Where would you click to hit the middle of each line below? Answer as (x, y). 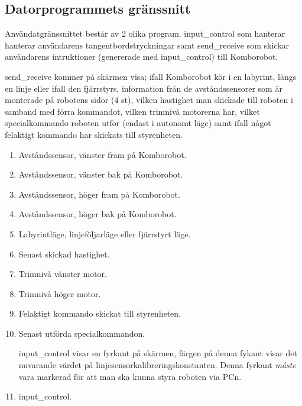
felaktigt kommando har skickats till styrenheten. (94, 134)
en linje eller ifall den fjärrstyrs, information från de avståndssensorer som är (144, 88)
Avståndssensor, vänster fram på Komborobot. (103, 154)
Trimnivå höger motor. (60, 293)
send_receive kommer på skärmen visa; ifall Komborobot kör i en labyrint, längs (151, 76)
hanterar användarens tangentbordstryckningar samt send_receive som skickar (147, 45)
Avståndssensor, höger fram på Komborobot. (99, 194)
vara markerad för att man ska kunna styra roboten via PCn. (130, 376)
